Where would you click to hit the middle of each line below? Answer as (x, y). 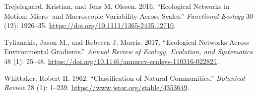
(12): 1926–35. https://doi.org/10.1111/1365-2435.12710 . (90, 25)
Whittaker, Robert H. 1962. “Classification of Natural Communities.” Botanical (125, 78)
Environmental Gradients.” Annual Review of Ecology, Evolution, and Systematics (128, 51)
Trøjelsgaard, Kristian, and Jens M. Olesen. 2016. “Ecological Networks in (117, 6)
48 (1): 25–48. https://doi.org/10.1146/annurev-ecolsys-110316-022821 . (111, 61)
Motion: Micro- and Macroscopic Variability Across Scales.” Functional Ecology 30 (128, 16)
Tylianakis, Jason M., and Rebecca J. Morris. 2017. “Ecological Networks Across (127, 42)
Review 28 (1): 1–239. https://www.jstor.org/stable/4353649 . (97, 87)
